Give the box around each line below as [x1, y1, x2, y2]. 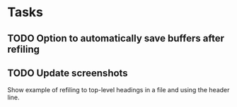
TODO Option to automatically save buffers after [7, 32, 225, 44]
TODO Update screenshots [7, 67, 129, 79]
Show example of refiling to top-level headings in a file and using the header [7, 86, 230, 94]
